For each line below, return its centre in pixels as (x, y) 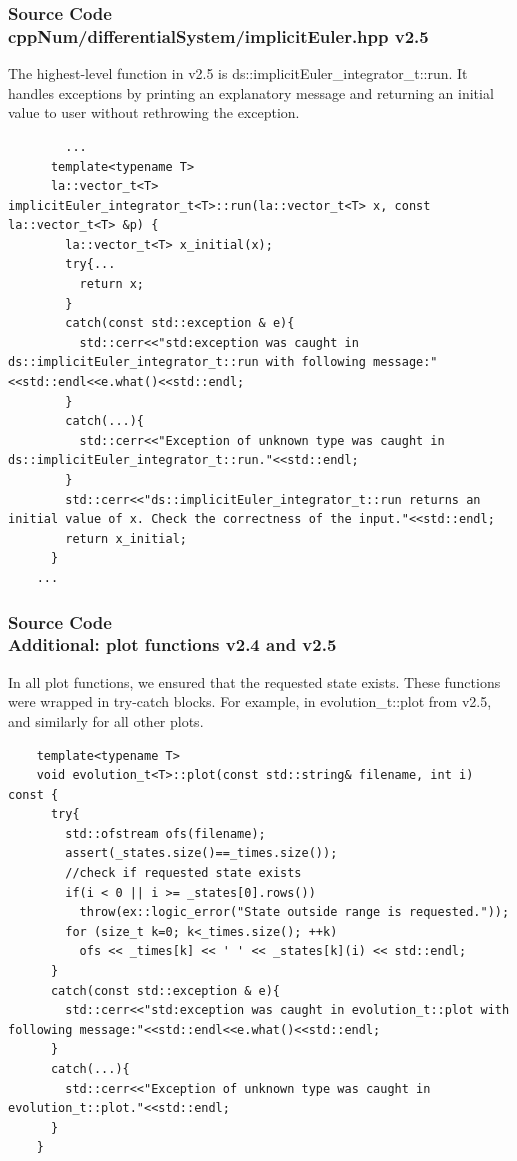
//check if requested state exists (183, 873)
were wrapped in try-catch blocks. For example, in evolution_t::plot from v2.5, (250, 701)
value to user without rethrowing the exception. (154, 112)
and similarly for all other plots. (106, 720)
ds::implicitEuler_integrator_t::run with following (187, 362)
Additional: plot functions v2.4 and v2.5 (172, 644)
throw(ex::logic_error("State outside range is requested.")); (294, 912)
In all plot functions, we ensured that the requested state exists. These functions (254, 681)
